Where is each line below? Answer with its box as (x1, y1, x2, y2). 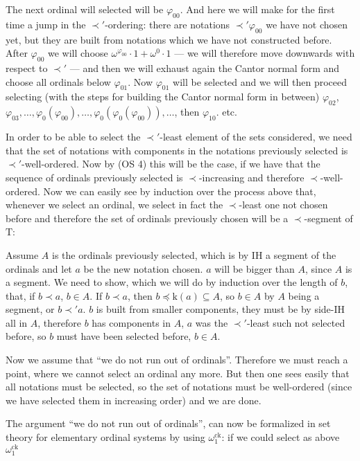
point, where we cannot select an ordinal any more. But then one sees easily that (6, 365, 350, 380)
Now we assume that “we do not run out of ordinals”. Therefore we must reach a (6, 352, 348, 367)
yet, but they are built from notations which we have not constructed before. (6, 32, 332, 46)
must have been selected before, (56, 329, 191, 343)
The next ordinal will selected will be (6, 2, 164, 16)
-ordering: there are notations (105, 17, 230, 31)
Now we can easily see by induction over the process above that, (43, 183, 316, 198)
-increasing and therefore (198, 170, 305, 184)
